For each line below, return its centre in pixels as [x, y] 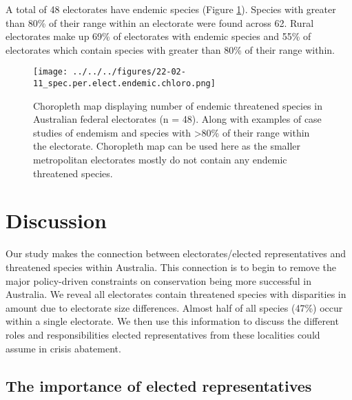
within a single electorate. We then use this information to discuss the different [172, 321]
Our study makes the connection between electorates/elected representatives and [176, 253]
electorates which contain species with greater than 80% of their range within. [170, 49]
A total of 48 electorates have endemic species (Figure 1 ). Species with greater [171, 9]
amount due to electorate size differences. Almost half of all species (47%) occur [174, 307]
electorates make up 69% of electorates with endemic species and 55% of [158, 36]
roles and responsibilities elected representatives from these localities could [163, 334]
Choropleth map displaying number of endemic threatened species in [178, 105]
